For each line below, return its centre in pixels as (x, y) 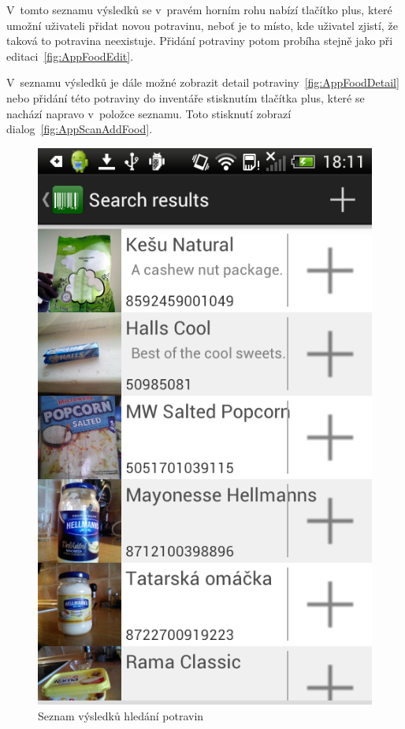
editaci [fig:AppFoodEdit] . (70, 56)
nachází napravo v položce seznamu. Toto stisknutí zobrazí (149, 113)
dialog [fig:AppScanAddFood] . (80, 129)
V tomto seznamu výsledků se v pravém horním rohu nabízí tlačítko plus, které (199, 9)
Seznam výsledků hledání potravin (121, 716)
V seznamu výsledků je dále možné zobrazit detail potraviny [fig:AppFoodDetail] (203, 82)
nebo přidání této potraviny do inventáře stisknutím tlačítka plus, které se (186, 97)
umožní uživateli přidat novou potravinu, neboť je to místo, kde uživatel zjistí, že (202, 25)
